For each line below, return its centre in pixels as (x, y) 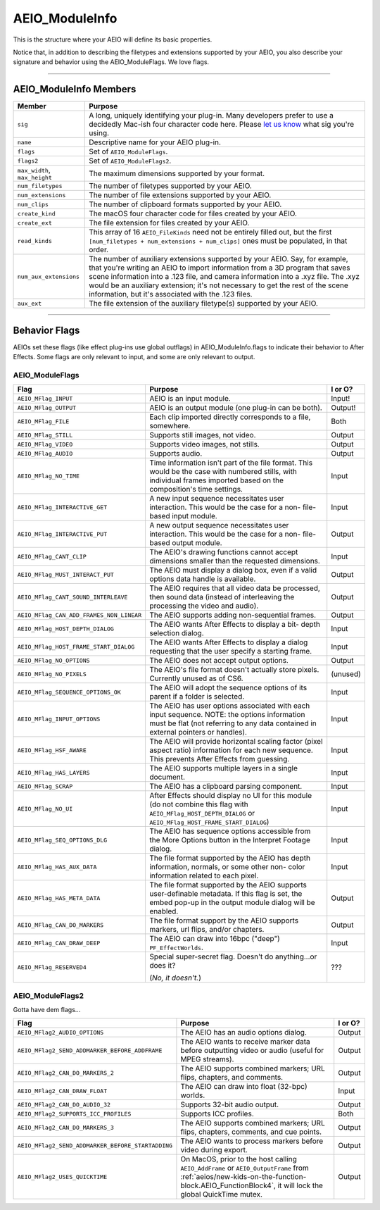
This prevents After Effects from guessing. (219, 759)
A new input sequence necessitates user (216, 499)
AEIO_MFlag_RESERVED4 (52, 967)
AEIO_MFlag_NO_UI (45, 809)
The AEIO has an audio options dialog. (244, 1033)
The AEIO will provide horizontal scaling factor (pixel (236, 742)
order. (99, 250)
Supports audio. (176, 454)
